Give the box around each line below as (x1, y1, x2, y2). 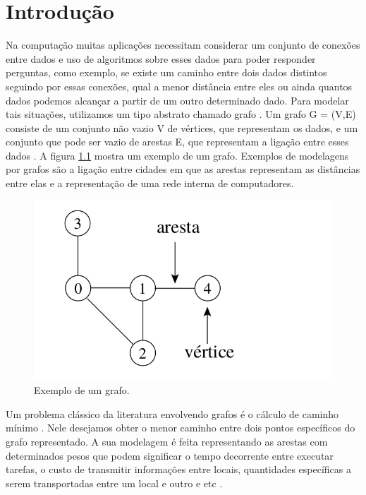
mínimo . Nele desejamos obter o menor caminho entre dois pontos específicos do (6, 420, 355, 435)
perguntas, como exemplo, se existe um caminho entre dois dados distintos (6, 65, 327, 80)
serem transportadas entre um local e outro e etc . (6, 475, 223, 490)
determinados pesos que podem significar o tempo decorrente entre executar (6, 448, 334, 463)
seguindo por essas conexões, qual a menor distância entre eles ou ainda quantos (6, 78, 353, 93)
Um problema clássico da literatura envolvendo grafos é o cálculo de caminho (6, 406, 339, 421)
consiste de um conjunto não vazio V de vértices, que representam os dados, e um (6, 120, 358, 135)
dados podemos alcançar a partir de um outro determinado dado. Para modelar (6, 93, 349, 107)
